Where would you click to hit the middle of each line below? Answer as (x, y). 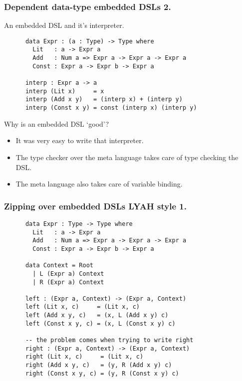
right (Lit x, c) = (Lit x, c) (84, 357)
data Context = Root (59, 266)
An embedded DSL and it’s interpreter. (64, 25)
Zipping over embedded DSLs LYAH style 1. (95, 206)
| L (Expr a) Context (68, 274)
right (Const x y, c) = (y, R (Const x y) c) (102, 373)
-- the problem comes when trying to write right (109, 340)
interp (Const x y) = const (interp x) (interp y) (111, 108)
